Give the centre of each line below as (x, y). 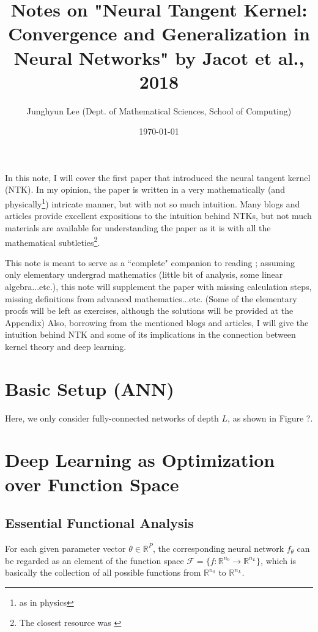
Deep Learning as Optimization (140, 460)
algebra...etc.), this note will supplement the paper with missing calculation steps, (158, 286)
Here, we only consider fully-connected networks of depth (112, 418)
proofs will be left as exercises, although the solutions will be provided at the (149, 310)
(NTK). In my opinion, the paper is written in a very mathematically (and (145, 189)
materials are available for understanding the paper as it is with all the (138, 227)
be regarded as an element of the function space (94, 560)
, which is (279, 560)
